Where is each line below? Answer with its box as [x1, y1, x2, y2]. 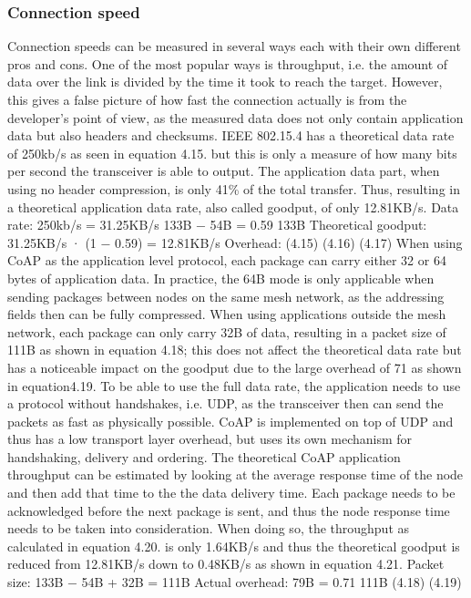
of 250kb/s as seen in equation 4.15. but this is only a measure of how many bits [7, 143, 457, 162]
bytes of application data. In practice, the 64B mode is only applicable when [7, 268, 435, 287]
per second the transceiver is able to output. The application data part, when [7, 161, 440, 180]
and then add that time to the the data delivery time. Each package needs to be [7, 483, 456, 502]
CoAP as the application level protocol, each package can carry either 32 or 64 [7, 251, 446, 270]
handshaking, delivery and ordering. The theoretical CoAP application [7, 447, 401, 466]
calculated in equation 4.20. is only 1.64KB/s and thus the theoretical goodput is [7, 536, 460, 555]
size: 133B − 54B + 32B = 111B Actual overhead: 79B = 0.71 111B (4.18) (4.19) [7, 572, 462, 592]
